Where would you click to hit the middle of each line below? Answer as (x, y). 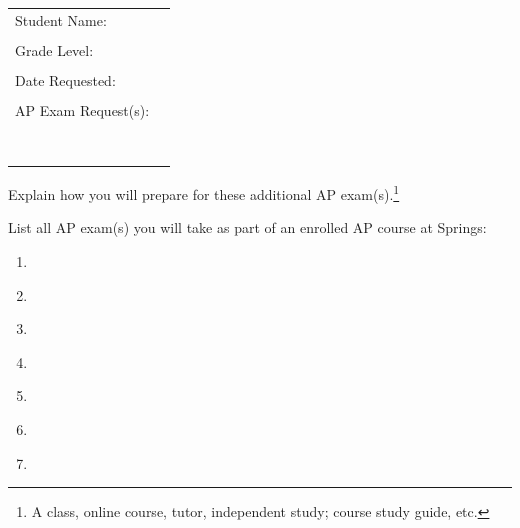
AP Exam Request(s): (82, 110)
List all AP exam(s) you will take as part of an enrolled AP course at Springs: (247, 227)
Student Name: (61, 19)
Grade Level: (54, 49)
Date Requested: (65, 79)
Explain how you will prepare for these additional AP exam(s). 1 (204, 192)
